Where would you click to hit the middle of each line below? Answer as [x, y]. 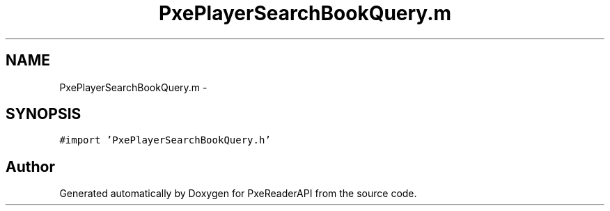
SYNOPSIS [44, 114]
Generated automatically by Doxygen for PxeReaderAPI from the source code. [238, 194]
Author [30, 166]
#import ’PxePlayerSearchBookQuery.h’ [165, 140]
